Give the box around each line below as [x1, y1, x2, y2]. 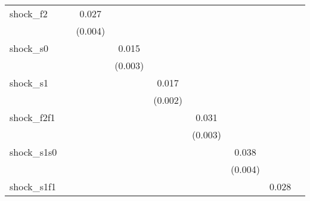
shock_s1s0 [10, 145, 57, 159]
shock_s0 [10, 41, 49, 55]
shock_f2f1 [10, 110, 55, 124]
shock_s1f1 [10, 180, 56, 193]
